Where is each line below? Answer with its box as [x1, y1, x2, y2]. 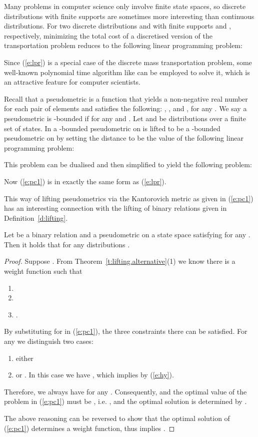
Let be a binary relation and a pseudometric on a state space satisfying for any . [4, 229, 250, 240]
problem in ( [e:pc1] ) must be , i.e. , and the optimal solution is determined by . [4, 396, 247, 406]
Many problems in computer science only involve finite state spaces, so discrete [4, 1, 246, 11]
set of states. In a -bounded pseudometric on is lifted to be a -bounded [4, 123, 220, 133]
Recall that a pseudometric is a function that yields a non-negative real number [4, 93, 248, 104]
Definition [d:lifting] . [4, 212, 68, 223]
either [15, 352, 33, 363]
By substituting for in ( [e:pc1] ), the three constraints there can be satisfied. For [4, 326, 247, 336]
